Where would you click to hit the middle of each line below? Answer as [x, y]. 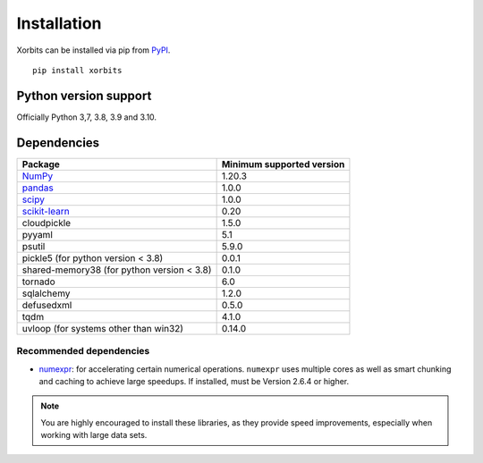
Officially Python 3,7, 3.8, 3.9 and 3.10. [86, 117]
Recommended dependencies [83, 351]
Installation [59, 23]
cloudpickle [47, 223]
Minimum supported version [283, 164]
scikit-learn [46, 211]
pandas [38, 188]
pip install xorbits [77, 70]
